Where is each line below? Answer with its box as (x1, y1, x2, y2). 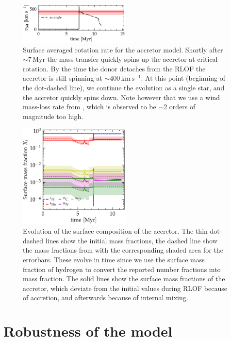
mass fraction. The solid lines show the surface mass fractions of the (23, 273, 225, 284)
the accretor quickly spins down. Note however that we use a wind (23, 92, 220, 102)
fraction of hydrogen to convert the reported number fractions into (23, 264, 221, 274)
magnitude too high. (23, 111, 83, 121)
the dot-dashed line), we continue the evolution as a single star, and (23, 83, 225, 93)
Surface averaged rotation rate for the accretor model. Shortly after (23, 44, 223, 54)
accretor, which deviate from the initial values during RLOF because (23, 283, 227, 293)
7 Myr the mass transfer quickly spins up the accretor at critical (28, 54, 218, 64)
